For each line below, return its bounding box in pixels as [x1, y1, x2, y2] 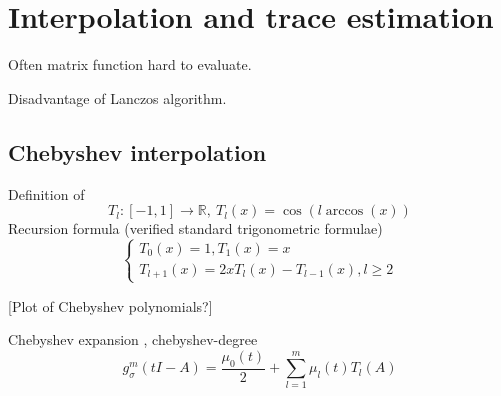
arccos [325, 204, 364, 219]
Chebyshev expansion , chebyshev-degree [8, 329, 258, 350]
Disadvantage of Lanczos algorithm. [8, 87, 227, 108]
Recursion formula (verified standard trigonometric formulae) [8, 218, 383, 239]
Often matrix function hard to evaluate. [8, 54, 252, 75]
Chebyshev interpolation [8, 136, 267, 167]
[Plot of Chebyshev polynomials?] [8, 295, 213, 316]
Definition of [8, 183, 85, 204]
